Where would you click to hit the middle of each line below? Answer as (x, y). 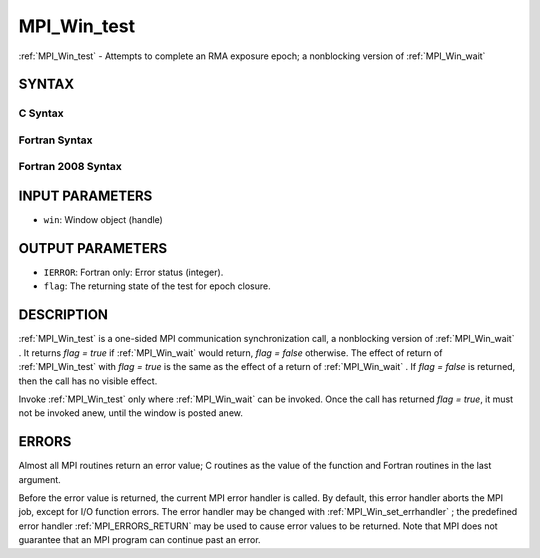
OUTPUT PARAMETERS (93, 248)
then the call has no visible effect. (88, 381)
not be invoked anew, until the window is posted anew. (131, 413)
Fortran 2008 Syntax (70, 167)
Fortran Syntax (55, 140)
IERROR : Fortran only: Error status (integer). (133, 272)
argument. (40, 479)
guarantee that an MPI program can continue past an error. (139, 540)
